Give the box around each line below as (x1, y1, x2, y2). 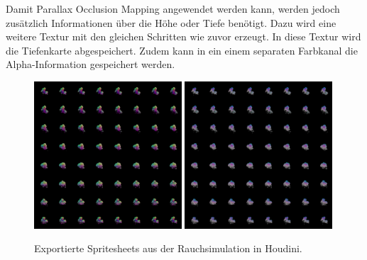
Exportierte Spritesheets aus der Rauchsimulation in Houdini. (34, 241, 302, 256)
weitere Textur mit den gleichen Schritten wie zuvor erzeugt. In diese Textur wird (6, 29, 361, 44)
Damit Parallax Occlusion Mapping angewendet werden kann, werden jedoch (6, 1, 340, 16)
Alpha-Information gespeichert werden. (6, 57, 175, 72)
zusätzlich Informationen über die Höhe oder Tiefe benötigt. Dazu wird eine (6, 15, 336, 30)
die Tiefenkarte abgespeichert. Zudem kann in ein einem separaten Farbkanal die (6, 43, 358, 57)
